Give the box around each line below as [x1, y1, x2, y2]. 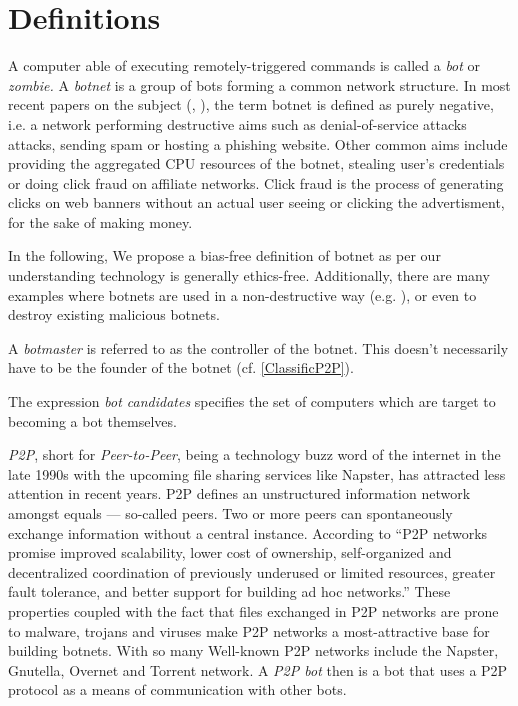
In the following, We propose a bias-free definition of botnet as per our [8, 245, 441, 266]
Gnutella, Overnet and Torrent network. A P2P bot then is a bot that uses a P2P [8, 659, 508, 680]
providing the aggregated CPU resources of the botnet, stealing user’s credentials [8, 153, 505, 174]
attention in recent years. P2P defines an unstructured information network [8, 483, 471, 504]
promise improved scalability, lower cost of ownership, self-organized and [8, 542, 452, 563]
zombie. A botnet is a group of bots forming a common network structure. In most [8, 74, 511, 95]
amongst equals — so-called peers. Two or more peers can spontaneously [8, 503, 453, 523]
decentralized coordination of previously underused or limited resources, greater [8, 561, 496, 582]
